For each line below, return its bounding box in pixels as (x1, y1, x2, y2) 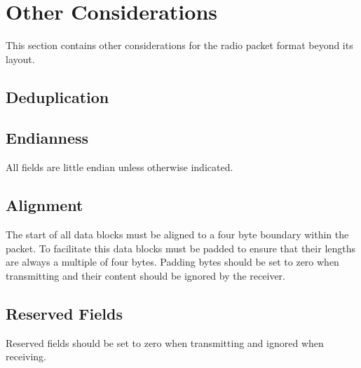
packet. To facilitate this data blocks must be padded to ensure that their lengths (6, 240, 356, 255)
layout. (6, 51, 35, 66)
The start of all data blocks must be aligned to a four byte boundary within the (6, 227, 349, 242)
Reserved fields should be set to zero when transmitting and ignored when (6, 335, 324, 350)
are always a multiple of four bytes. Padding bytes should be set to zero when (6, 254, 339, 269)
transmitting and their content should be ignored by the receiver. (6, 268, 285, 282)
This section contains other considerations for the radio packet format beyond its (6, 38, 353, 53)
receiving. (6, 349, 46, 364)
